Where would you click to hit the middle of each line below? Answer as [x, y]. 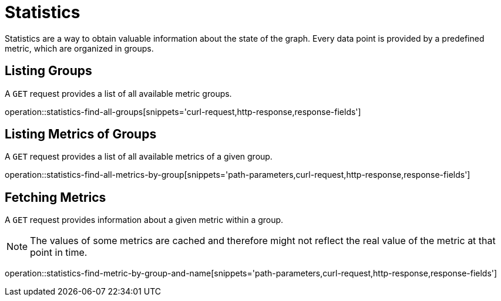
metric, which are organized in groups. [79, 48]
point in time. [59, 253]
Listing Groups [48, 71]
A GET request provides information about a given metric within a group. [144, 220]
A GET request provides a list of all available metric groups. [118, 93]
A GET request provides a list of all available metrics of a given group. [139, 157]
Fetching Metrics [56, 197]
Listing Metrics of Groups [81, 134]
